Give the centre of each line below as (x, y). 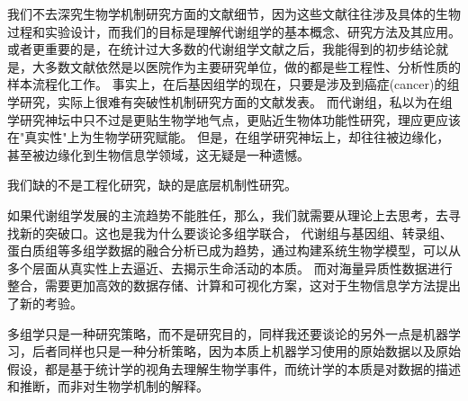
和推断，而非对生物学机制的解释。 (108, 386)
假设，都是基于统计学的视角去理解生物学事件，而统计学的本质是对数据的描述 (234, 368)
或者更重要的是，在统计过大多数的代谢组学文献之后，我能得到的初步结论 (221, 49)
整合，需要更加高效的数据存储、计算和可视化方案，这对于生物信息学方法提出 (234, 285)
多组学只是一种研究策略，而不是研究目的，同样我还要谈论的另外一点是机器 (228, 333)
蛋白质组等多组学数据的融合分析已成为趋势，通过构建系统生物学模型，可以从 (234, 250)
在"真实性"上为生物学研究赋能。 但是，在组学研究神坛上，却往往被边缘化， (229, 137)
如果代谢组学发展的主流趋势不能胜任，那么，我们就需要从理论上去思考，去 (228, 214)
